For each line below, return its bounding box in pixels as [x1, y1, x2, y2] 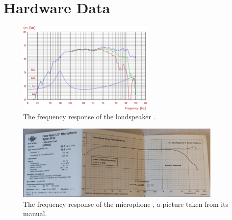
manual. [23, 208, 47, 219]
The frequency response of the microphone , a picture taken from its [23, 198, 229, 209]
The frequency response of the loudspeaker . [23, 111, 155, 122]
